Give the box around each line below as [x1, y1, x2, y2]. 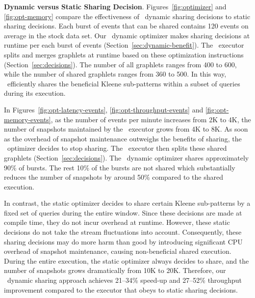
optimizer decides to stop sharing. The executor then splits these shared [7, 143, 227, 153]
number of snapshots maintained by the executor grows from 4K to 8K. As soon [4, 124, 248, 134]
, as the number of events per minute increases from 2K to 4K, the [51, 114, 251, 124]
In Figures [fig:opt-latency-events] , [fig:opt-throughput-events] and [4, 104, 204, 114]
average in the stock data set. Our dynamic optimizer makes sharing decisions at [4, 30, 250, 40]
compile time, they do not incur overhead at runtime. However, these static [4, 217, 230, 227]
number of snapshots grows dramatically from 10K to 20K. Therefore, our [4, 265, 226, 275]
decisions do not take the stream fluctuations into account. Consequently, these [4, 227, 242, 237]
